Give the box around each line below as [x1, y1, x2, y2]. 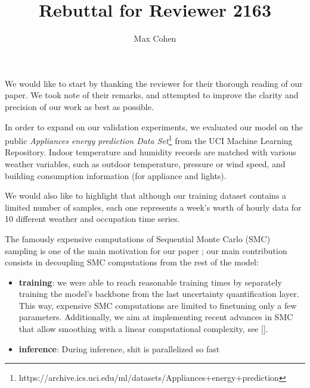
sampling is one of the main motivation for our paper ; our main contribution [5, 244, 287, 256]
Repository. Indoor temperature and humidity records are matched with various [5, 146, 296, 158]
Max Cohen [134, 32, 176, 45]
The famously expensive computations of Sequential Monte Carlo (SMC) [5, 232, 271, 245]
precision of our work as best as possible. [5, 100, 154, 112]
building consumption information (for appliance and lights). [5, 169, 227, 182]
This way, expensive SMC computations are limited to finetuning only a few [18, 299, 297, 311]
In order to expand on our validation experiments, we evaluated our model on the [5, 120, 303, 133]
